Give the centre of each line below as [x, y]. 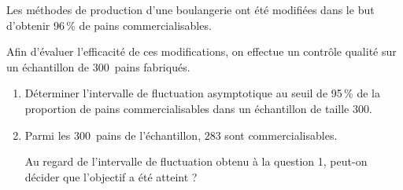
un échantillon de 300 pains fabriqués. [98, 66]
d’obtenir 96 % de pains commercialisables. [109, 25]
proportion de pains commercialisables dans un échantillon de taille [187, 108]
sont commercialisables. [281, 135]
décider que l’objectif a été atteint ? [111, 176]
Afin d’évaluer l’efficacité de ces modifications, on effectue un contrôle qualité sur [201, 51]
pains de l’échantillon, [148, 135]
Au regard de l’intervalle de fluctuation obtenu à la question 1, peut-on [196, 161]
